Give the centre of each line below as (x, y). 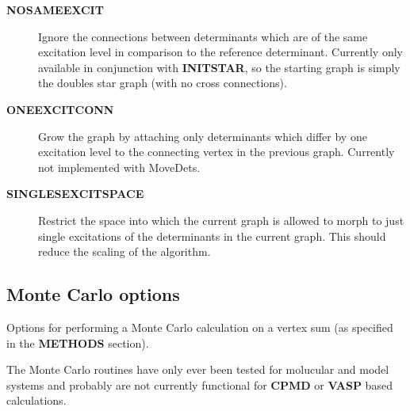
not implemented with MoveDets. (119, 167)
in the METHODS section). (78, 342)
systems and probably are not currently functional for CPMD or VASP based (199, 384)
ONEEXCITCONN (60, 109)
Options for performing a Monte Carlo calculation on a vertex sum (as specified (200, 327)
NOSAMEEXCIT (55, 10)
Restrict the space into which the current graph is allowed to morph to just (221, 220)
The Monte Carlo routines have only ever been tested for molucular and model (198, 369)
